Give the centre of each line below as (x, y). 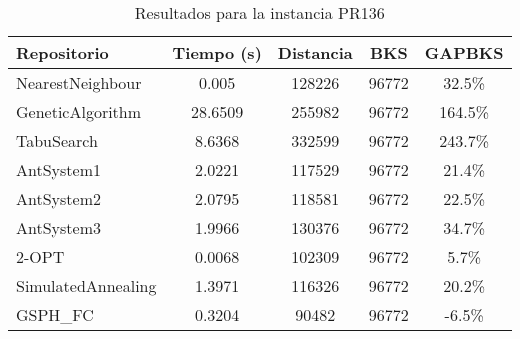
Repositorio (62, 52)
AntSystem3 (58, 227)
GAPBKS (464, 52)
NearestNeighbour (79, 82)
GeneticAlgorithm (79, 111)
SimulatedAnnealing (86, 285)
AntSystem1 (58, 169)
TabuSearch (57, 140)
